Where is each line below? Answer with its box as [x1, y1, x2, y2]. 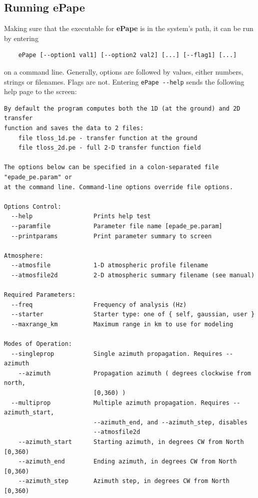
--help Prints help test [11, 213, 151, 220]
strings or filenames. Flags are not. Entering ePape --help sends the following [4, 76, 244, 87]
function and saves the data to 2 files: [4, 125, 144, 132]
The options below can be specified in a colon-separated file [4, 164, 219, 171]
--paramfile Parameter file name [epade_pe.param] [11, 222, 222, 230]
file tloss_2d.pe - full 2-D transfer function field [18, 144, 201, 152]
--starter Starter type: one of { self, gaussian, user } [11, 311, 255, 318]
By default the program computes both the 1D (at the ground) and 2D [4, 105, 240, 112]
